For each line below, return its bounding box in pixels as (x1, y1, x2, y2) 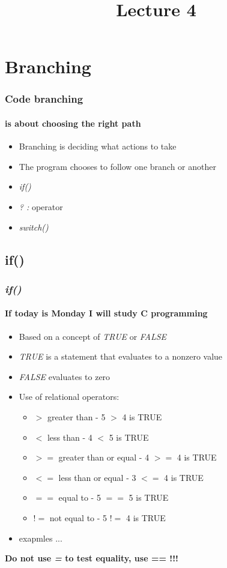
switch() (19, 220, 49, 233)
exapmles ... (19, 531, 62, 544)
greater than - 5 (47, 410, 106, 423)
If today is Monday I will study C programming (5, 307, 208, 319)
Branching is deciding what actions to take (19, 140, 177, 153)
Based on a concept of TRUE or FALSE (19, 330, 167, 342)
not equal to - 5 (49, 511, 107, 524)
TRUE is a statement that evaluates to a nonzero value (19, 350, 223, 363)
